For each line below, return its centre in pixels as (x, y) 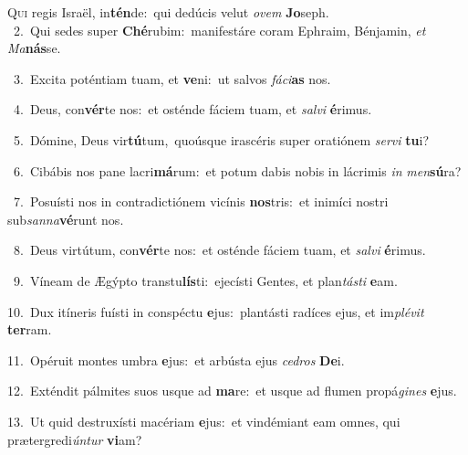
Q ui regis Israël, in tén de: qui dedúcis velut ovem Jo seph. (168, 12)
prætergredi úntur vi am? (75, 439)
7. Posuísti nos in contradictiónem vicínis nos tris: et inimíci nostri (201, 201)
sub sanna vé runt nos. (66, 219)
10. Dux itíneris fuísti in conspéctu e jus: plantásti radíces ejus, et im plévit (216, 311)
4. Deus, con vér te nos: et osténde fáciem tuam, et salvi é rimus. (192, 109)
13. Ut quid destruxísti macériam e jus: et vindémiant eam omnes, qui (204, 421)
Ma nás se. (34, 48)
